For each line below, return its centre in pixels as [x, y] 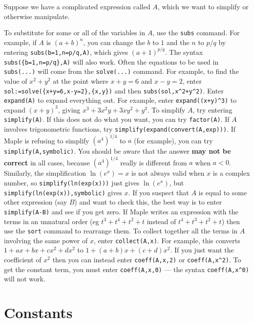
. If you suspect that [159, 192]
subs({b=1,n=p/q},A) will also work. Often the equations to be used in [111, 61]
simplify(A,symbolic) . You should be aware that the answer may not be [117, 151]
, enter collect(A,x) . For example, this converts [167, 240]
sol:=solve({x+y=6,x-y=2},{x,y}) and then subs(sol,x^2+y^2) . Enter [114, 90]
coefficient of [23, 260]
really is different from [154, 162]
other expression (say [36, 202]
